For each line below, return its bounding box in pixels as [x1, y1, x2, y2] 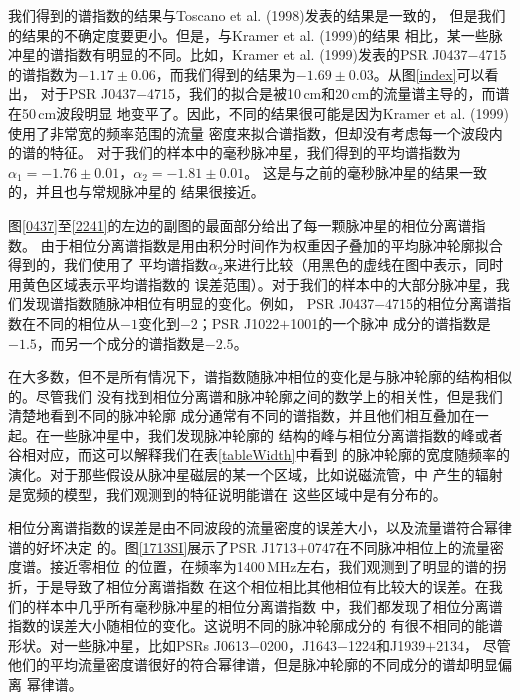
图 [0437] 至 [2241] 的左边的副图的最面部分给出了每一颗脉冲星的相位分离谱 [8, 214, 472, 235]
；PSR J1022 [197, 312, 280, 333]
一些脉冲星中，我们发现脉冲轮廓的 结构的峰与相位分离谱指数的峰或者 [49, 424, 503, 445]
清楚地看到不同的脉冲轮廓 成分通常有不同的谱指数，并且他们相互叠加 [8, 405, 461, 426]
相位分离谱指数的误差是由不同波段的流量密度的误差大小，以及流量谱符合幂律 [8, 517, 512, 538]
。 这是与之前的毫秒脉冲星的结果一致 [244, 161, 487, 182]
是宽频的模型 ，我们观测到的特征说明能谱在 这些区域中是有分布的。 [8, 483, 447, 504]
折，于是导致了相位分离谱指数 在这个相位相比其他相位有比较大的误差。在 [8, 576, 489, 597]
